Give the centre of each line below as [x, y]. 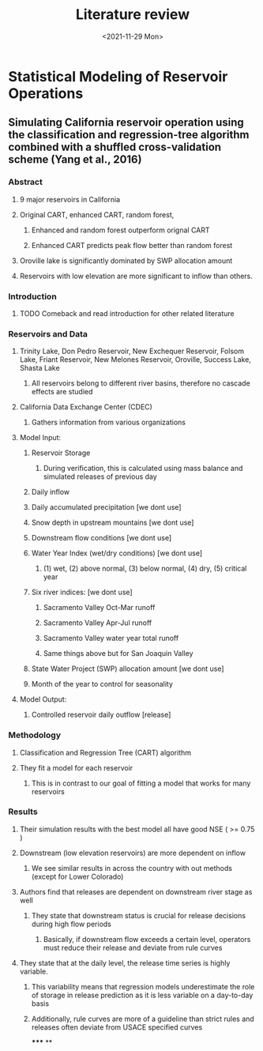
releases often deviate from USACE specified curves [117, 1027]
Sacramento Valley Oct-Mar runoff [99, 608]
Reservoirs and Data [48, 333]
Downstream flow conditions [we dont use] [101, 538]
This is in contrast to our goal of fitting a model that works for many [141, 783]
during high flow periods [71, 924]
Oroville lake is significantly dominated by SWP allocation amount [126, 260]
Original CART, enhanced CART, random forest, [97, 214]
